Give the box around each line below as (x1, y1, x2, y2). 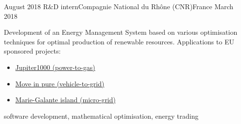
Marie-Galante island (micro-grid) (15, 95, 116, 105)
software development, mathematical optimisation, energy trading (4, 110, 198, 121)
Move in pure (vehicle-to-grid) (15, 78, 105, 88)
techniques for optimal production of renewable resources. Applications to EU (4, 36, 234, 46)
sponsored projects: (4, 46, 61, 56)
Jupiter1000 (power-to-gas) (15, 62, 95, 72)
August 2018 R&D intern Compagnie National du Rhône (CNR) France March (4, 1, 234, 11)
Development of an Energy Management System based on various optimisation (4, 27, 238, 37)
